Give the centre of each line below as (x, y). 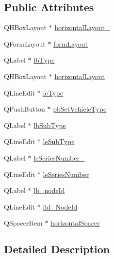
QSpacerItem (23, 223)
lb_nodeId (49, 190)
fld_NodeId (60, 206)
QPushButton (24, 109)
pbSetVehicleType (80, 109)
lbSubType (50, 125)
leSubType (59, 141)
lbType (44, 60)
